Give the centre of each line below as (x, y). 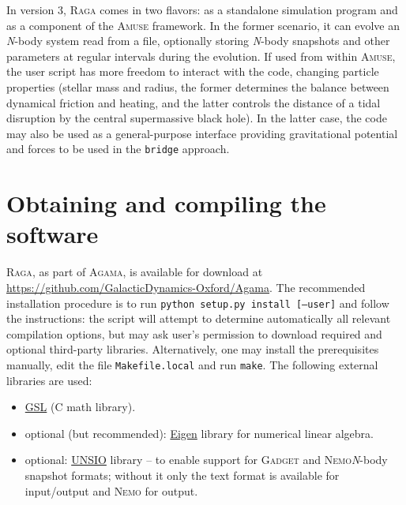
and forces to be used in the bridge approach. (118, 149)
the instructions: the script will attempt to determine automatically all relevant (199, 318)
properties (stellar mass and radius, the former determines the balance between (198, 86)
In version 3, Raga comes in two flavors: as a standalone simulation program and (202, 9)
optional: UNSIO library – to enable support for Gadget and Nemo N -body (206, 460)
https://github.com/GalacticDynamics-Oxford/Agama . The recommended (186, 287)
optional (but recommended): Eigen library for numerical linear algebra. (199, 433)
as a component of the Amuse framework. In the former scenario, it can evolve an (203, 25)
